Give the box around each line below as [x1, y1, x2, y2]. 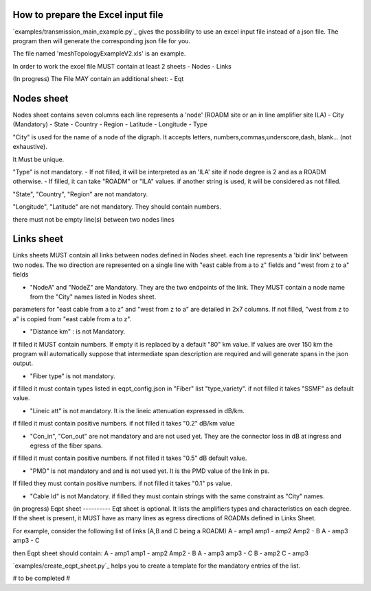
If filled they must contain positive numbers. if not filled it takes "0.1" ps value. [12, 479, 233, 487]
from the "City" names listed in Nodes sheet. [30, 292, 157, 301]
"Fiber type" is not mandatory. [30, 371, 116, 380]
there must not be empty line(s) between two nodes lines [12, 215, 175, 223]
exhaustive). [12, 143, 48, 151]
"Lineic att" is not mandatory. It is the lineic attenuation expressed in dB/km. [30, 406, 245, 415]
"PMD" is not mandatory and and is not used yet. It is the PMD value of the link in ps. [30, 467, 270, 475]
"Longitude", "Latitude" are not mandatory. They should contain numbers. [12, 202, 221, 211]
